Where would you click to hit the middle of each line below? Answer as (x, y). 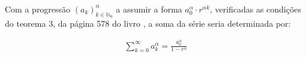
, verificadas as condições (256, 9)
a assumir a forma (149, 9)
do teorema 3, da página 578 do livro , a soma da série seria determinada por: (148, 23)
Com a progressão (38, 9)
